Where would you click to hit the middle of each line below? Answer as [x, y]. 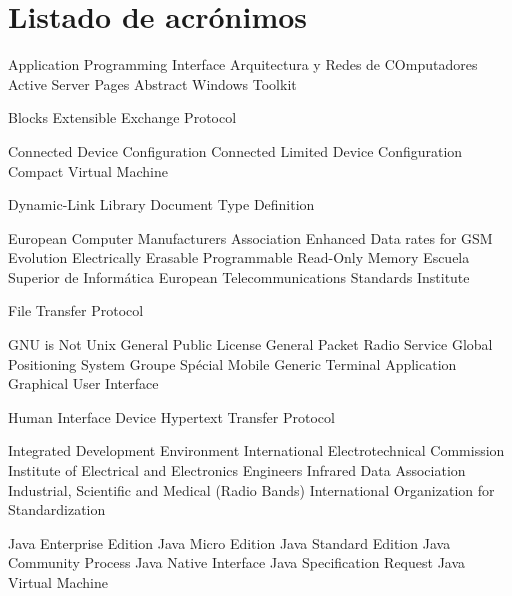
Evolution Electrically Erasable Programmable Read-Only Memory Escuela [239, 257]
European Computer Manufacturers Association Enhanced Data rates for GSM [250, 237]
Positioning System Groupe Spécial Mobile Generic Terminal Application [232, 363]
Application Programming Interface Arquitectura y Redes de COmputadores [243, 64]
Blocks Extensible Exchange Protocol [122, 117]
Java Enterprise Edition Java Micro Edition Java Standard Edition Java [229, 542]
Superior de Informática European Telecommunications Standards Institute [239, 276]
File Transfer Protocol [76, 310]
